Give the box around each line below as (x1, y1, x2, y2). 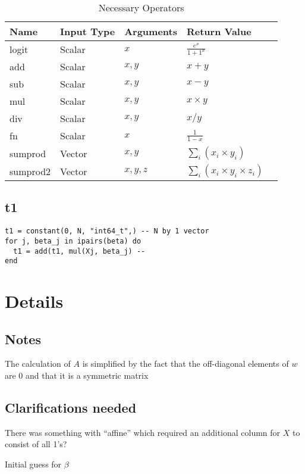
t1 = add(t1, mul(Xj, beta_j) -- (13, 247, 146, 255)
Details (5, 289, 64, 313)
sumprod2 (10, 164, 51, 178)
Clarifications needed (5, 398, 137, 416)
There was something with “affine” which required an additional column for (5, 426, 281, 438)
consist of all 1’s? (5, 438, 67, 450)
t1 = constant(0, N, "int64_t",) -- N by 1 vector (5, 227, 209, 236)
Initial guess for (5, 457, 62, 470)
